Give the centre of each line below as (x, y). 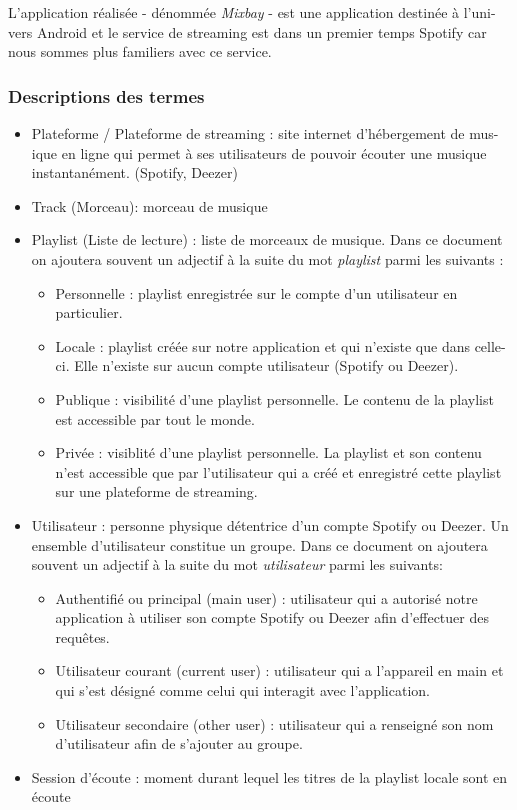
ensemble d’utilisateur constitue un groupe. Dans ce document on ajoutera (259, 544)
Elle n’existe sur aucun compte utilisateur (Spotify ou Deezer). (266, 365)
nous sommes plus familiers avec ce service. (140, 51)
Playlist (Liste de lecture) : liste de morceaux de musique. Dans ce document (267, 239)
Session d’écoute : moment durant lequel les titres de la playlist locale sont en (269, 776)
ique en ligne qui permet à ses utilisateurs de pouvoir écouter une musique (259, 152)
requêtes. (82, 636)
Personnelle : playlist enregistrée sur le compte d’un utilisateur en (256, 292)
